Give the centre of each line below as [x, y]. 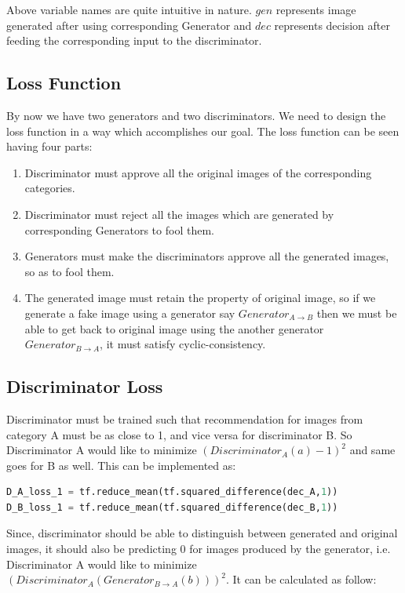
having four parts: [49, 146]
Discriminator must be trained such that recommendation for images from [185, 418]
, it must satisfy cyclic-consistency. [183, 344]
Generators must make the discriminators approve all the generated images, [207, 256]
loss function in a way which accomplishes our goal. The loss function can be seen [203, 131]
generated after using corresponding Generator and [129, 25]
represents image [316, 9]
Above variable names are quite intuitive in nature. [129, 9]
